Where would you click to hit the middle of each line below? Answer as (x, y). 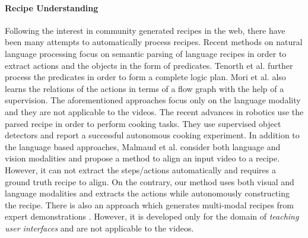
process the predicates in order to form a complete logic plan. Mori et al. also (145, 77)
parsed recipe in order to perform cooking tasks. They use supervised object (143, 123)
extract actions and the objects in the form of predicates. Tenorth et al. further (149, 65)
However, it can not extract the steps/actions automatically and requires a (140, 169)
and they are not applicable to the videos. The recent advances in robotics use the (154, 111)
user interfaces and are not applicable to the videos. (99, 228)
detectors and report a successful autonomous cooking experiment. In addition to (152, 135)
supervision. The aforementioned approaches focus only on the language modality (153, 100)
